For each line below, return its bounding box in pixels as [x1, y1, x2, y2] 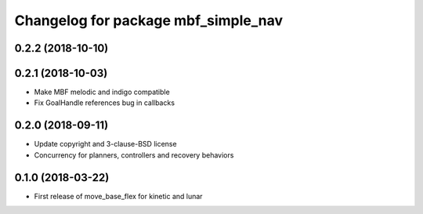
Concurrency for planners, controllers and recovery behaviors [34, 150, 234, 160]
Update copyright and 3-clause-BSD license [34, 140, 177, 149]
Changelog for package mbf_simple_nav [14, 12, 284, 29]
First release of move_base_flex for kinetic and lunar [34, 191, 203, 201]
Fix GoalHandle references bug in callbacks [34, 98, 175, 107]
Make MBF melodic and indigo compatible [34, 87, 170, 97]
